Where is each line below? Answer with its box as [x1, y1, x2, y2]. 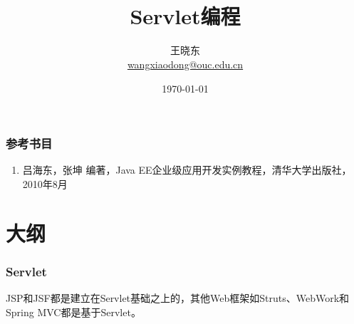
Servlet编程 [130, 1, 241, 31]
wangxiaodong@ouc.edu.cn [127, 56, 244, 71]
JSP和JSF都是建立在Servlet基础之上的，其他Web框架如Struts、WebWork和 [6, 291, 350, 305]
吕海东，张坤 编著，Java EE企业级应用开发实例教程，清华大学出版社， [22, 162, 352, 177]
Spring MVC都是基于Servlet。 [6, 304, 141, 319]
